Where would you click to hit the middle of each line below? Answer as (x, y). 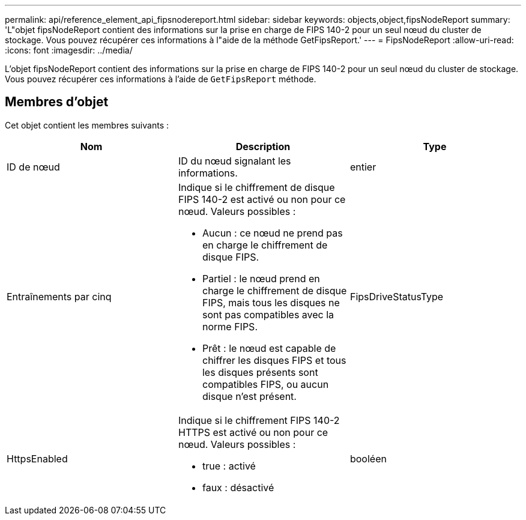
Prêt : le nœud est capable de (269, 348)
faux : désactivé (238, 487)
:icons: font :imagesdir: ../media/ (69, 50)
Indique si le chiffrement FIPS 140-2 (259, 420)
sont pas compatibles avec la (268, 314)
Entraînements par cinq (59, 296)
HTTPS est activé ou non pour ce (253, 432)
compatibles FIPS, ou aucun (265, 384)
